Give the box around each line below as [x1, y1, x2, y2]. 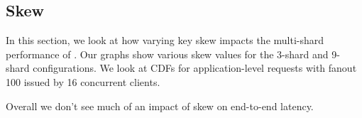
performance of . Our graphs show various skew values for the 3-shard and [6, 46, 329, 61]
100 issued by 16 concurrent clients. [6, 74, 160, 89]
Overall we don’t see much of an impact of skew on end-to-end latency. [6, 98, 314, 113]
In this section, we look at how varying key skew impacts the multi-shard [6, 33, 324, 48]
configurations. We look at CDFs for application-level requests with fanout [33, 60, 357, 75]
